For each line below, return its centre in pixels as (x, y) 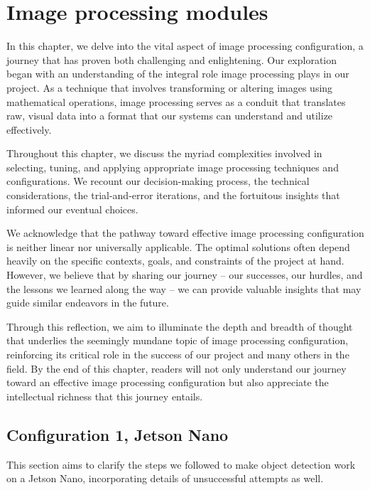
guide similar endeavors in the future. (88, 303)
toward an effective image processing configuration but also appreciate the (168, 382)
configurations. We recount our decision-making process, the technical (158, 181)
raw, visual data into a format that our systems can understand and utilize (170, 116)
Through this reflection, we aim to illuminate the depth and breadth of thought (180, 326)
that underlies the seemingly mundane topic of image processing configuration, (178, 340)
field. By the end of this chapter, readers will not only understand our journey (176, 368)
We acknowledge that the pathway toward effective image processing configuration (185, 233)
